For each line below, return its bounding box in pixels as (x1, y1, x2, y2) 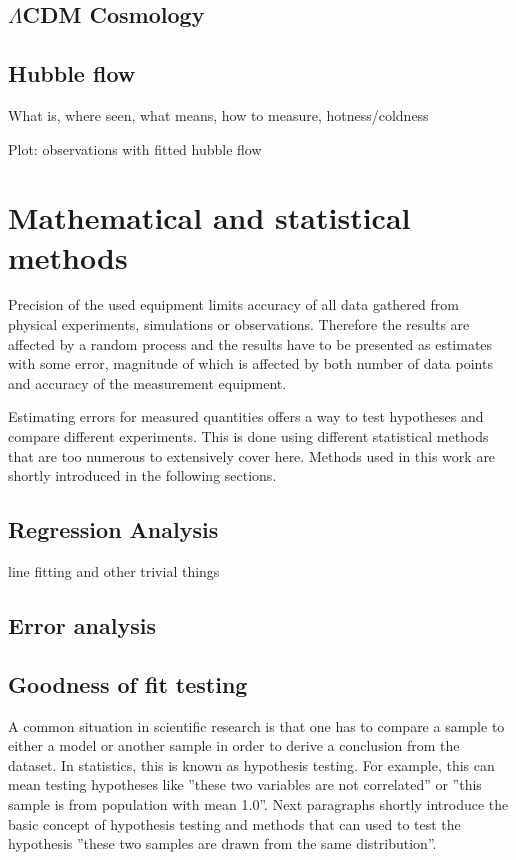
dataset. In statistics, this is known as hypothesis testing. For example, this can (8, 754, 495, 775)
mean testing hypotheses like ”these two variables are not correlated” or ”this (8, 774, 482, 795)
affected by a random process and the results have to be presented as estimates (8, 333, 493, 354)
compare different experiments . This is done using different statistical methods (8, 426, 489, 447)
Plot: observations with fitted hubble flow (8, 138, 262, 159)
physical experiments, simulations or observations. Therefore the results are (8, 314, 470, 335)
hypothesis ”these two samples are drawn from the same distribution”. (8, 833, 437, 854)
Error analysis (8, 610, 156, 641)
